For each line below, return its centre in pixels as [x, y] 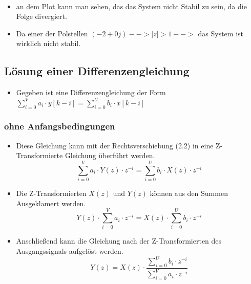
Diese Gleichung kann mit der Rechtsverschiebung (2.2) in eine [115, 145]
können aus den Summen [189, 193]
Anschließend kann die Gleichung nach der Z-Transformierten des [119, 241]
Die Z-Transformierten [51, 193]
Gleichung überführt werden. [110, 155]
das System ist [221, 33]
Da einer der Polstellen [52, 33]
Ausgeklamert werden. [51, 203]
